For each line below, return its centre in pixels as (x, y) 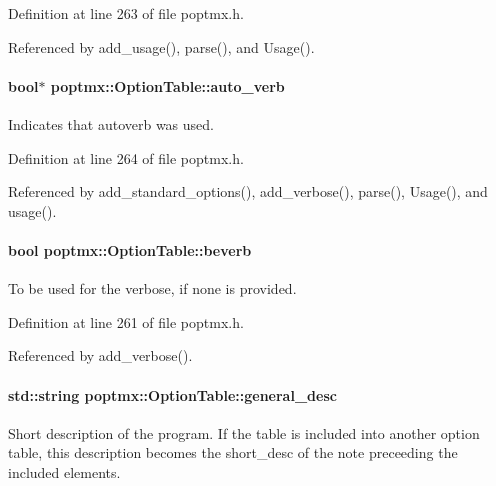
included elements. (64, 471)
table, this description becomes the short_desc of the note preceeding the (233, 452)
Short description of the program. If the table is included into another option (244, 432)
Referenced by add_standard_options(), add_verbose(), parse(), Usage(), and (248, 191)
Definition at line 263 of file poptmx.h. (126, 13)
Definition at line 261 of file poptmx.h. (126, 321)
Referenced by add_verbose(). (100, 355)
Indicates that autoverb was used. (111, 123)
